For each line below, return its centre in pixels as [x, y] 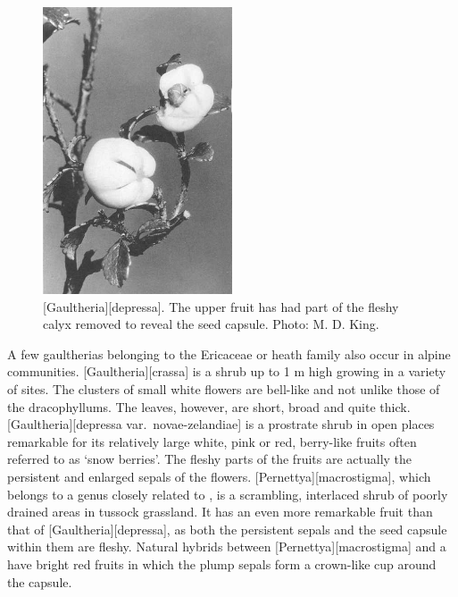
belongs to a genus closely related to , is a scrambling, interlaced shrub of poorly [228, 494]
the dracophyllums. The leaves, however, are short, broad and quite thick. [209, 406]
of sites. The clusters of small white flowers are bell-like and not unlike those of [224, 389]
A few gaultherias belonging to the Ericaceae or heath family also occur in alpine [229, 353]
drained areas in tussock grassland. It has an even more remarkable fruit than [220, 512]
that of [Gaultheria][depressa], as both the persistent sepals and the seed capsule [227, 529]
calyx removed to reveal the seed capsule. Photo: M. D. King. [211, 324]
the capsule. [40, 581]
